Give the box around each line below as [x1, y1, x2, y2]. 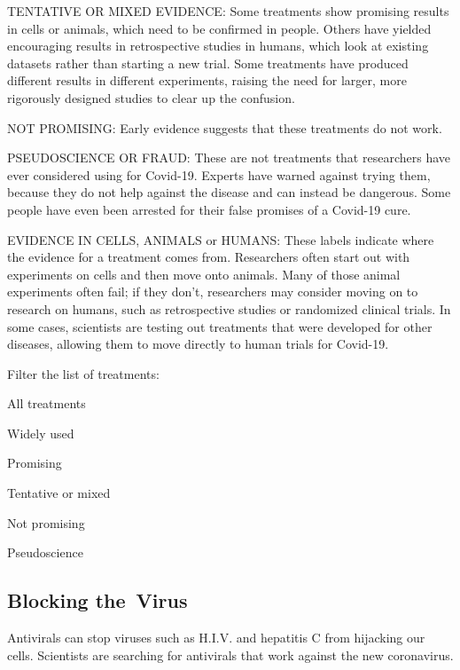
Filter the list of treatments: [7, 364, 160, 382]
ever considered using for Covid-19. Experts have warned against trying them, [7, 165, 431, 184]
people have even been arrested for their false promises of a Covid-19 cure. [7, 200, 411, 218]
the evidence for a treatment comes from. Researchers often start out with [7, 248, 410, 266]
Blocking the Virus [7, 587, 188, 614]
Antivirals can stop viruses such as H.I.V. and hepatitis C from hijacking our [7, 628, 425, 647]
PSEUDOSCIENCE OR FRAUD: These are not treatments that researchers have [7, 148, 450, 167]
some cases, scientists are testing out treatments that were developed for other [7, 317, 433, 335]
